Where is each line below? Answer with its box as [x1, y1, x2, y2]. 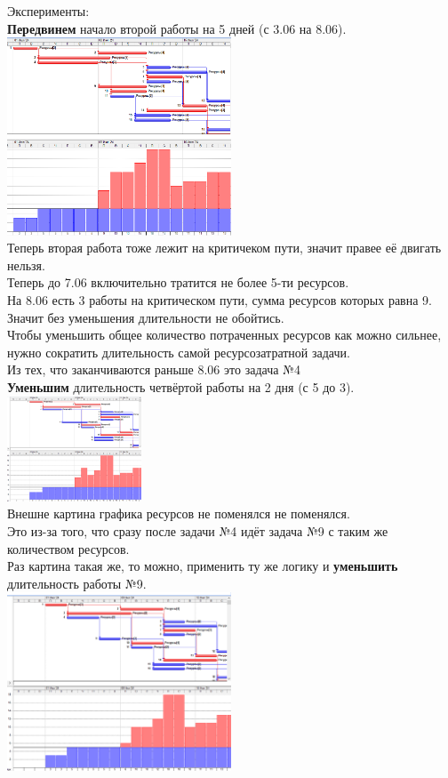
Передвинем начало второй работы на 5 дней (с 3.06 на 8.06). [7, 19, 347, 37]
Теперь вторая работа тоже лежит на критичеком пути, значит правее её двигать [7, 238, 442, 257]
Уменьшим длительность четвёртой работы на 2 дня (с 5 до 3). [7, 378, 355, 397]
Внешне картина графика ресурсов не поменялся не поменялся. [7, 504, 350, 523]
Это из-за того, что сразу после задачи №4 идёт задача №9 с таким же [7, 522, 388, 541]
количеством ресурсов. [7, 539, 130, 557]
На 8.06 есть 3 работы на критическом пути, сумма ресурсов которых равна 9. [7, 291, 432, 309]
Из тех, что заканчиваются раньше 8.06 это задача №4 [7, 360, 300, 379]
